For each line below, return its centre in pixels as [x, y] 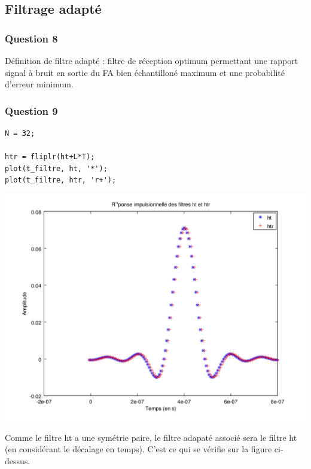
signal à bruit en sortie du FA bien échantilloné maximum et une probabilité [145, 72]
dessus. [18, 460]
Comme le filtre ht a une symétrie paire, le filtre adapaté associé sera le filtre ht [151, 437]
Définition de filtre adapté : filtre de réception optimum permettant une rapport [152, 60]
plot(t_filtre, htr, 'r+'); [61, 180]
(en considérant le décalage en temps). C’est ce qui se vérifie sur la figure [138, 449]
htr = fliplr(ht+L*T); [50, 157]
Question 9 [31, 110]
